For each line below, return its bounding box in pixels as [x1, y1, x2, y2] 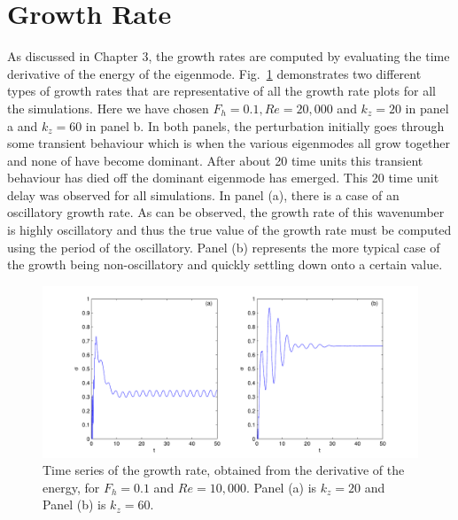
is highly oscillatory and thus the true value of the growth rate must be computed [7, 221, 452, 239]
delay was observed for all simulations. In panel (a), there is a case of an [7, 185, 400, 204]
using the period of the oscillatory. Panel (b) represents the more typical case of [7, 237, 440, 256]
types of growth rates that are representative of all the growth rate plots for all [7, 81, 436, 100]
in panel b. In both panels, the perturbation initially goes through [85, 116, 445, 135]
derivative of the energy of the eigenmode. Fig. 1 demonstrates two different [7, 64, 422, 82]
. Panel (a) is [245, 477, 317, 496]
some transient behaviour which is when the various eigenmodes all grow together [7, 134, 450, 152]
